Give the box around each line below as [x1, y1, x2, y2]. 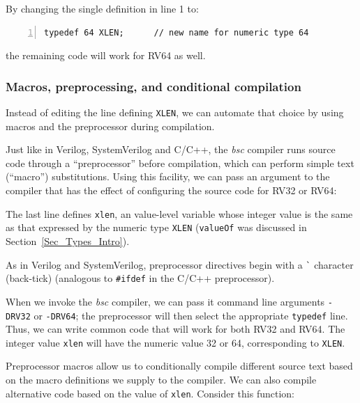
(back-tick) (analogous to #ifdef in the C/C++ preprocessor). [6, 271, 275, 285]
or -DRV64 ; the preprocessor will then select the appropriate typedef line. [33, 308, 348, 322]
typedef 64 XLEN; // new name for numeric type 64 [44, 27, 309, 38]
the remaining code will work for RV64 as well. [6, 48, 206, 63]
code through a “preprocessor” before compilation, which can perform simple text [6, 155, 354, 170]
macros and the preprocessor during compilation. [6, 118, 215, 133]
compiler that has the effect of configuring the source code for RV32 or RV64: [6, 183, 337, 198]
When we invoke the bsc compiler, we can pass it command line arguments [6, 294, 325, 308]
